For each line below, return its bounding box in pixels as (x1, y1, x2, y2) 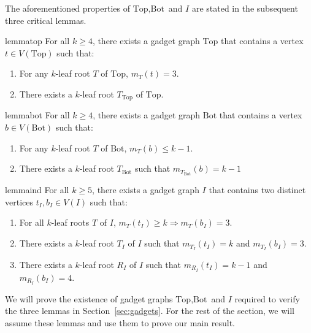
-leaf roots (51, 216, 90, 229)
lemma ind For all (5, 183, 69, 196)
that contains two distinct (209, 183, 306, 196)
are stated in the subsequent (191, 2, 298, 14)
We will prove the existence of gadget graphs (5, 292, 173, 305)
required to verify (234, 292, 300, 305)
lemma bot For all (5, 109, 70, 121)
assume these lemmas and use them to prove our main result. (5, 316, 236, 329)
